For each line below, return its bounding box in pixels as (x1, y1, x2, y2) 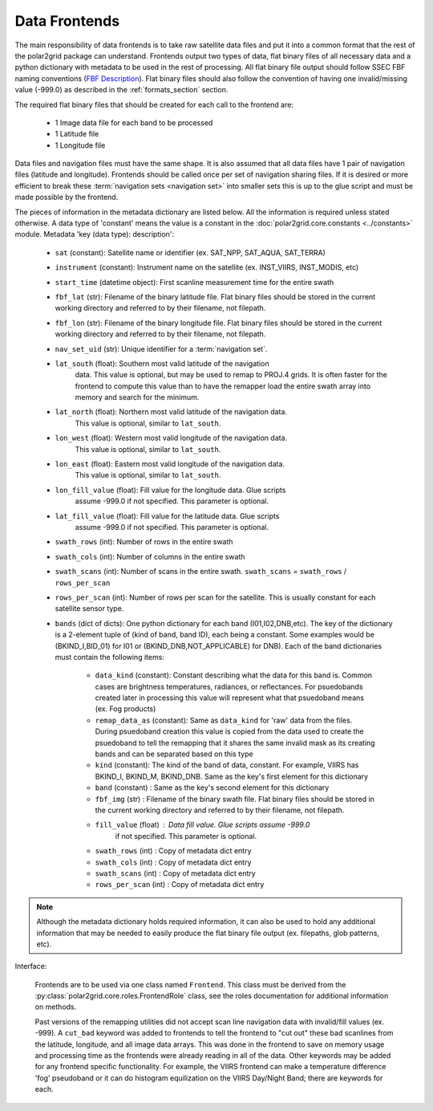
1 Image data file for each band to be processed (55, 117, 213, 128)
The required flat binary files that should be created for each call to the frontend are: (14, 100, 294, 109)
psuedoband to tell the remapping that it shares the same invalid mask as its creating (95, 738, 376, 747)
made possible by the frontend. (14, 193, 119, 202)
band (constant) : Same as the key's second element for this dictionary (95, 783, 330, 792)
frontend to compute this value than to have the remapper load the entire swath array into (75, 381, 371, 391)
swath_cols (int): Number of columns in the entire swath (55, 551, 245, 561)
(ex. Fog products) (95, 704, 156, 714)
